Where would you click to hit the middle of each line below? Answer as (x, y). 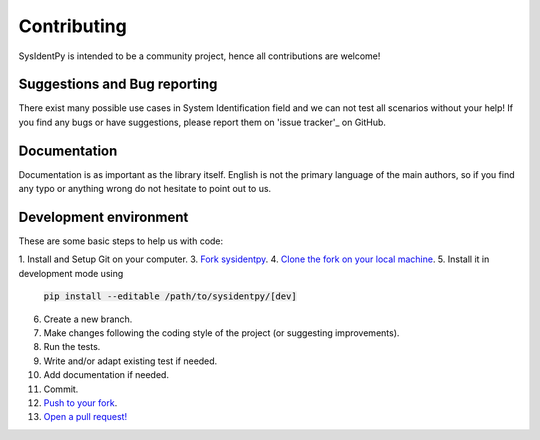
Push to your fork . (80, 402)
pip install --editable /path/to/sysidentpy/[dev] (170, 296)
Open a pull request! (85, 417)
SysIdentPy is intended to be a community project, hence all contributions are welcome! (199, 56)
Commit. (61, 389)
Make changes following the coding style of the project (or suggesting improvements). (221, 333)
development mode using (71, 273)
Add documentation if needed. (106, 375)
